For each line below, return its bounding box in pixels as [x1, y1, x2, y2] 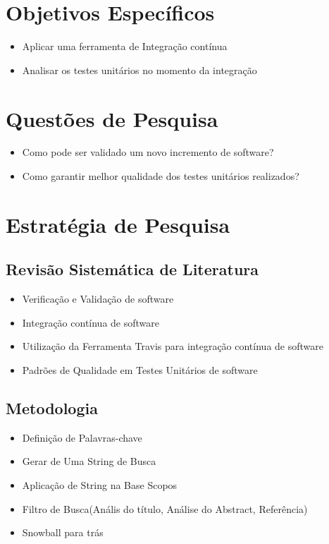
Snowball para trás [22, 525, 104, 540]
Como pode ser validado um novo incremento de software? [22, 145, 274, 159]
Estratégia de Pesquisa [6, 210, 230, 238]
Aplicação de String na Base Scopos [22, 477, 178, 492]
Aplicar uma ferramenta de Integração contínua [22, 39, 228, 54]
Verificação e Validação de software [22, 291, 174, 306]
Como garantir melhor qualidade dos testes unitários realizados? [22, 169, 299, 183]
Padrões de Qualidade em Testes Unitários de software [22, 362, 258, 377]
